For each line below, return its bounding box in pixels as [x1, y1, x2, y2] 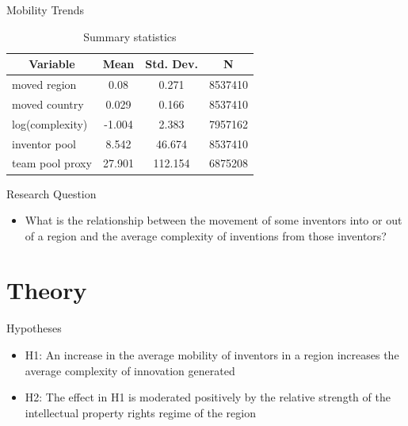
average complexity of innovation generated [25, 362, 235, 378]
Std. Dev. [145, 56, 198, 72]
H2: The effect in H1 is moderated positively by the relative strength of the [25, 389, 391, 405]
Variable [29, 56, 75, 72]
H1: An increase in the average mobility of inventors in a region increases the [25, 347, 399, 363]
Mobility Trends [6, 2, 85, 17]
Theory [6, 274, 87, 306]
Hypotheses [6, 320, 62, 336]
